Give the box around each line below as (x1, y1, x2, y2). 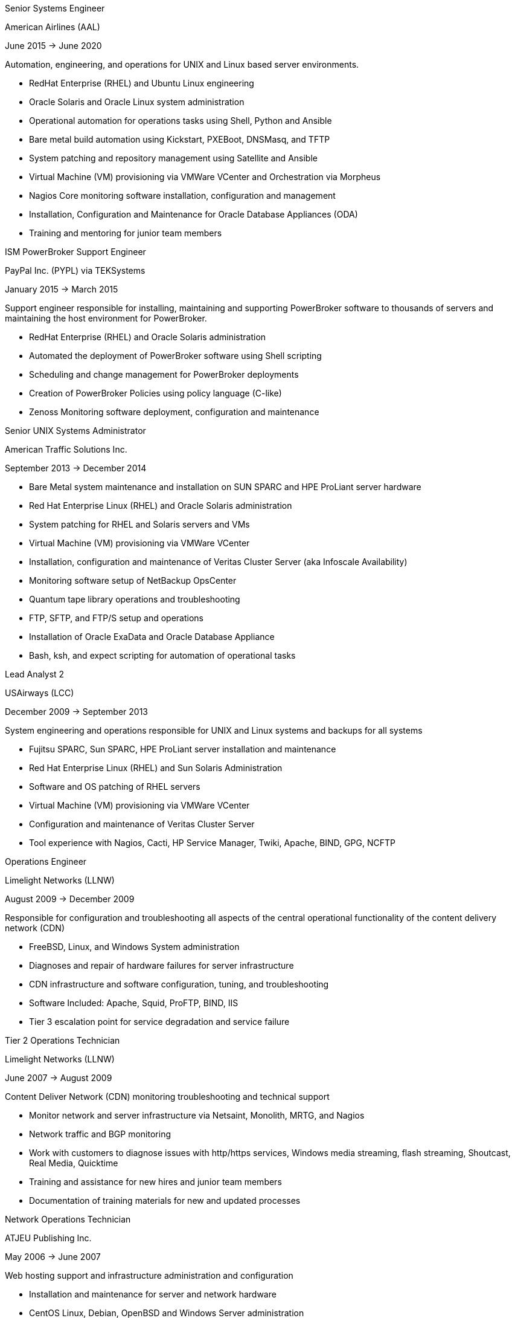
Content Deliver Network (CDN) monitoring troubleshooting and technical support (5, 1091, 330, 1102)
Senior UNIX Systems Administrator (5, 425, 146, 436)
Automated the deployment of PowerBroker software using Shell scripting (29, 350, 322, 361)
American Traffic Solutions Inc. (5, 444, 127, 454)
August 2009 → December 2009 (5, 894, 135, 904)
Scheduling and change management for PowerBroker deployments (29, 369, 299, 380)
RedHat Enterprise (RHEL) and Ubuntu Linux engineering (29, 78, 254, 88)
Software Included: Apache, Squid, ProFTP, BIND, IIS (29, 998, 238, 1008)
